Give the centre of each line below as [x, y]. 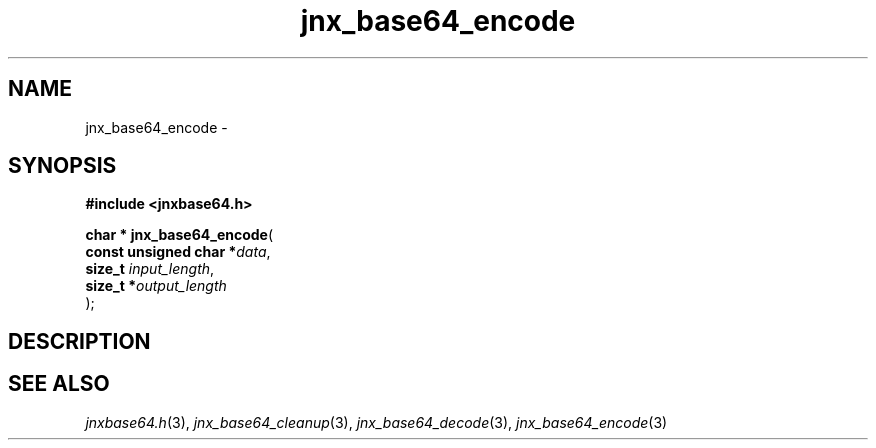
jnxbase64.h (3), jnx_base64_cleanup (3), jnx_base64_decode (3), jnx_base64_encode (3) [376, 422]
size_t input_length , [150, 269]
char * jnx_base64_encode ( [179, 235]
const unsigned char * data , [178, 252]
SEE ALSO [59, 384]
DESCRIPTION [79, 341]
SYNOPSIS [62, 166]
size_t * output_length [156, 286]
